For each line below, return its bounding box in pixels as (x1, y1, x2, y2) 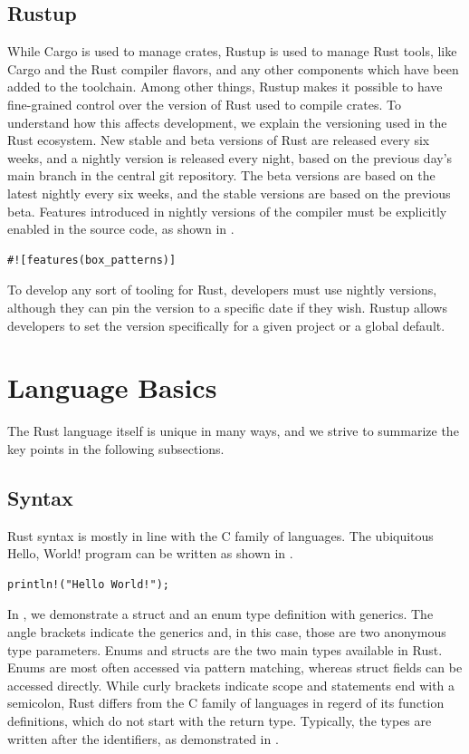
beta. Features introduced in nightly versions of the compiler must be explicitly (7, 201, 447, 220)
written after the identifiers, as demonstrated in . (7, 729, 279, 748)
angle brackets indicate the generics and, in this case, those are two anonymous (7, 623, 446, 641)
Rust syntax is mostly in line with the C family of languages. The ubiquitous (7, 526, 434, 545)
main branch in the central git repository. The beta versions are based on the (7, 166, 435, 185)
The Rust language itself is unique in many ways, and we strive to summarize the (7, 421, 459, 440)
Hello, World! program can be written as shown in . (7, 544, 293, 563)
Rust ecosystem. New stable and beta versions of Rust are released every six (7, 130, 430, 150)
